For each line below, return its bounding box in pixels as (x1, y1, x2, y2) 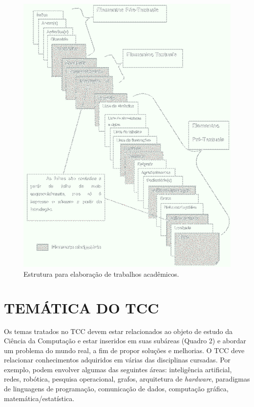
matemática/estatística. (4, 393, 75, 403)
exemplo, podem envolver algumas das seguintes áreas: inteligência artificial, (4, 364, 232, 374)
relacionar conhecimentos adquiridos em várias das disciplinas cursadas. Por (4, 355, 231, 365)
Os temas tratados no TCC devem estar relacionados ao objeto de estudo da (4, 326, 233, 336)
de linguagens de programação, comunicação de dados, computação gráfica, (4, 383, 229, 394)
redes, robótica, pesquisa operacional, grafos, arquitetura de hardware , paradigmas (4, 374, 250, 384)
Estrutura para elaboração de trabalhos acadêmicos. (23, 268, 179, 279)
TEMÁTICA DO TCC (4, 297, 159, 317)
